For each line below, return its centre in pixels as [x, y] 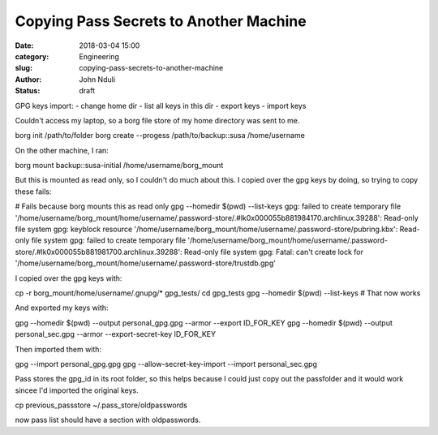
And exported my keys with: [62, 308]
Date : [24, 45]
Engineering [99, 56]
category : [32, 56]
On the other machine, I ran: [62, 150]
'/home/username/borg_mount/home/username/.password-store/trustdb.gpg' [145, 263]
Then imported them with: [58, 349]
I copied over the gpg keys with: [69, 278]
